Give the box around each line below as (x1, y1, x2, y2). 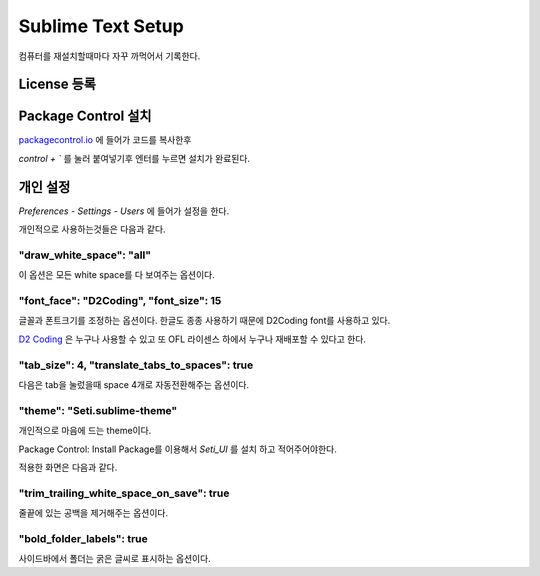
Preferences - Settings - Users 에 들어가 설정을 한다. (18, 205, 230, 217)
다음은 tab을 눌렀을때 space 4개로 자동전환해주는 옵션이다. (18, 378, 250, 390)
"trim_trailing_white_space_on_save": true (18, 486, 230, 500)
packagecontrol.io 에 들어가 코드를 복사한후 (18, 134, 192, 146)
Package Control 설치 (18, 108, 152, 125)
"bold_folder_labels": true (18, 531, 149, 545)
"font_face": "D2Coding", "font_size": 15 (18, 294, 222, 308)
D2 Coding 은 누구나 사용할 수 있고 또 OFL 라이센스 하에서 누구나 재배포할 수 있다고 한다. (18, 333, 367, 345)
